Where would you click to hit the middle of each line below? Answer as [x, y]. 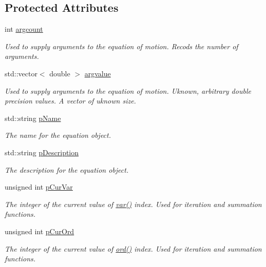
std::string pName [33, 118]
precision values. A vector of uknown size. [70, 101]
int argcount [24, 29]
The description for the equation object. [67, 169]
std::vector [21, 73]
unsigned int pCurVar [39, 187]
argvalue [98, 73]
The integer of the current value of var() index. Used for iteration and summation [133, 204]
